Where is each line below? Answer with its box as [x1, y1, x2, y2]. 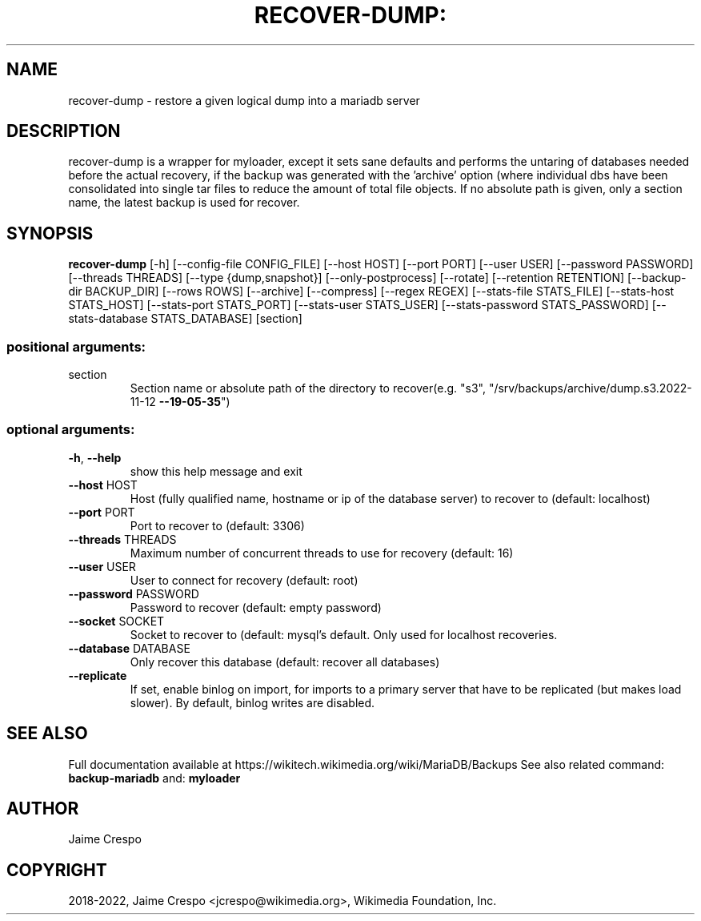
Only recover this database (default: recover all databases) [130, 654, 440, 669]
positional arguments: [6, 338, 146, 355]
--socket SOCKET [68, 613, 165, 628]
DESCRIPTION [6, 121, 121, 142]
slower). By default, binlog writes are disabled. [130, 695, 375, 710]
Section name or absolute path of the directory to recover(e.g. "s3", [130, 381, 486, 396]
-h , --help [68, 450, 122, 465]
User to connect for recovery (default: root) [130, 573, 359, 587]
